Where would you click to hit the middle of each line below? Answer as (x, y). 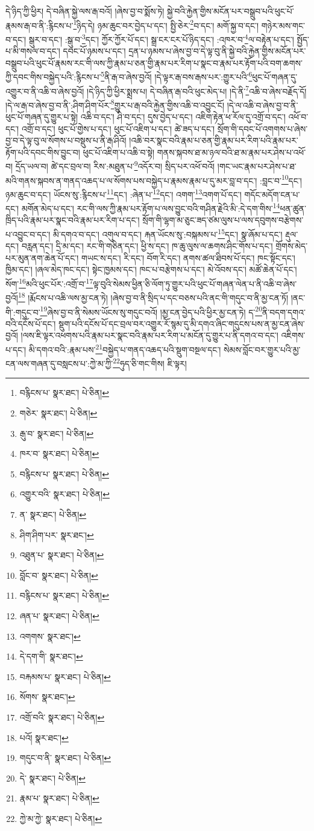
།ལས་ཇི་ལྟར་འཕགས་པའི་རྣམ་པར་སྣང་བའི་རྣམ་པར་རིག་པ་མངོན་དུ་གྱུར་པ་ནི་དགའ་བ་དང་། (149, 335)
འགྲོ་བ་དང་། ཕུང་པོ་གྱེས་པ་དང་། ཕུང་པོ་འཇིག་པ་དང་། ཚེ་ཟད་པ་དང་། (118, 128)
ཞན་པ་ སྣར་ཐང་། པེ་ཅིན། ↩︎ (59, 616)
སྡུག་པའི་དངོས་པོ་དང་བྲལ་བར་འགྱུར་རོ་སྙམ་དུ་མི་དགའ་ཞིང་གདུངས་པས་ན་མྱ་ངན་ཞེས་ (182, 323)
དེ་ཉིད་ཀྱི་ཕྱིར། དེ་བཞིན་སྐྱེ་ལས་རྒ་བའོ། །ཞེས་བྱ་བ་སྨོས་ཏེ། (85, 11)
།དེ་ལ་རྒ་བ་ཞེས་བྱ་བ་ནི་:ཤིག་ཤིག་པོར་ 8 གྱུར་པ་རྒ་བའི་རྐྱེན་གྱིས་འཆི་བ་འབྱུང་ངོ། (115, 104)
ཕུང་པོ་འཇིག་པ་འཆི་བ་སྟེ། (119, 152)
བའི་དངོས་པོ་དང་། (31, 323)
